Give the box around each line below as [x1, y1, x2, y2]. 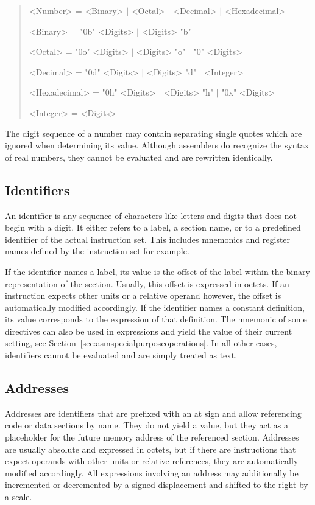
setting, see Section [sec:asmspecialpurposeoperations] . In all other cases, [5, 336, 277, 349]
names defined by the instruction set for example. [5, 245, 189, 257]
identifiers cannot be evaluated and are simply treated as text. [5, 349, 238, 361]
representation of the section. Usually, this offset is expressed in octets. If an [5, 277, 289, 290]
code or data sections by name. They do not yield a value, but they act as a [5, 419, 288, 431]
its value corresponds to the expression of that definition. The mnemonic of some [5, 313, 307, 326]
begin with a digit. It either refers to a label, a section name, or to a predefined [5, 221, 301, 234]
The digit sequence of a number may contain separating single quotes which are [5, 127, 302, 139]
